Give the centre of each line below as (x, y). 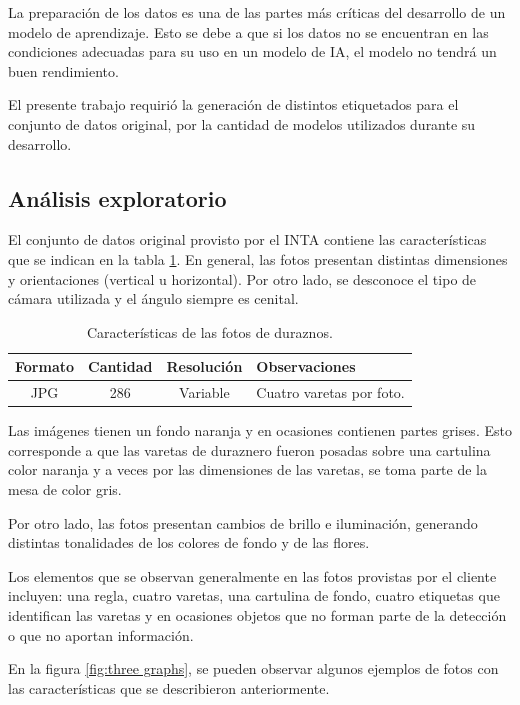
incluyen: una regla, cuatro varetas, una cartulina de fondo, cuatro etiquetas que (254, 595)
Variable (204, 392)
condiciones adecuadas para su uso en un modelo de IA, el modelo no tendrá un (252, 51)
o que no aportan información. (101, 634)
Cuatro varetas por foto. (330, 392)
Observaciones (306, 366)
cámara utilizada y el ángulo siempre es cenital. (153, 298)
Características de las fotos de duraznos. (209, 331)
